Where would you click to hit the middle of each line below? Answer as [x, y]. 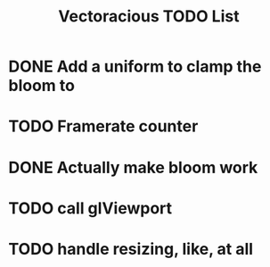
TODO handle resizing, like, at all [131, 249]
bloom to [41, 86]
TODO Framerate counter [103, 126]
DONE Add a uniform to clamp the [135, 67]
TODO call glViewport [90, 208]
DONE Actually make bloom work [133, 167]
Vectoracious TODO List [149, 17]
